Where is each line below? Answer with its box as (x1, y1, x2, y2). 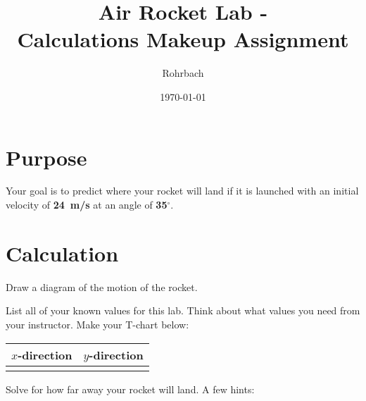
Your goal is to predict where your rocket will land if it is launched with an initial (6, 183, 359, 198)
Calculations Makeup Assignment (17, 25, 349, 54)
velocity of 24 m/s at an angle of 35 (6, 197, 168, 212)
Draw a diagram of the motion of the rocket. (6, 279, 198, 294)
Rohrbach (162, 66, 204, 80)
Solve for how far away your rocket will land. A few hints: (6, 381, 255, 396)
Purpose (6, 142, 87, 171)
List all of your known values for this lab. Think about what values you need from (6, 303, 360, 318)
